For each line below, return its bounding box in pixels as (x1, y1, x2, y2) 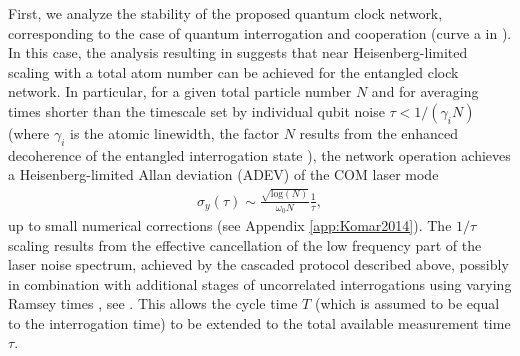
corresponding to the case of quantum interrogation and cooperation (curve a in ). (8, 22, 512, 43)
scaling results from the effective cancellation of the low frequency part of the (8, 234, 482, 255)
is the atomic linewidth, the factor (70, 122, 279, 143)
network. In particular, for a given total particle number (8, 81, 352, 102)
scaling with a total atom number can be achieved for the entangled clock (8, 61, 459, 82)
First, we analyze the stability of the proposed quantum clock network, (8, 3, 443, 23)
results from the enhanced (299, 122, 459, 143)
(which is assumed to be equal (314, 293, 500, 314)
